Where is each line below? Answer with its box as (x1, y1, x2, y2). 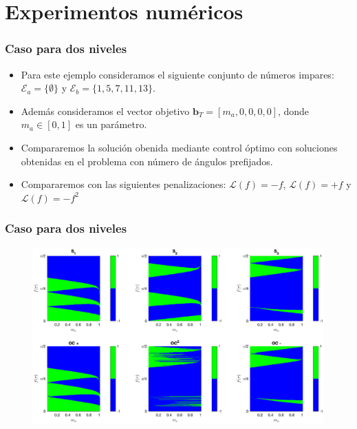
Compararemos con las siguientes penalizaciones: (21, 177, 226, 191)
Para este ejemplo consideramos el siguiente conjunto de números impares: (21, 67, 334, 81)
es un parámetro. (75, 117, 147, 132)
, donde (277, 103, 310, 118)
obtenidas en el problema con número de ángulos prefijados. (21, 154, 273, 168)
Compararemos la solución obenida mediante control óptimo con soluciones (21, 140, 338, 154)
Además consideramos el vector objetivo (21, 103, 190, 118)
